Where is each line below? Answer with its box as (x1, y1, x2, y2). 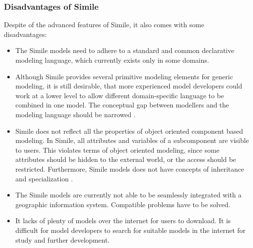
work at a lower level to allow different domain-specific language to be (15, 90, 224, 100)
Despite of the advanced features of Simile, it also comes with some (4, 19, 204, 30)
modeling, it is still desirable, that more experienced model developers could (15, 81, 242, 91)
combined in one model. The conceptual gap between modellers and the (15, 100, 229, 110)
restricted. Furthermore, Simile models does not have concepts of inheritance (15, 163, 244, 174)
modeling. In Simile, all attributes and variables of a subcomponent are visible (15, 135, 249, 145)
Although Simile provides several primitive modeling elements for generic (15, 71, 233, 81)
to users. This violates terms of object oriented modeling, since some (15, 144, 219, 155)
